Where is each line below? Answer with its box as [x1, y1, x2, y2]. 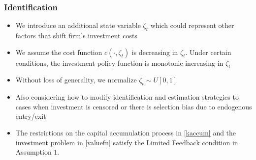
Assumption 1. [15, 147, 60, 157]
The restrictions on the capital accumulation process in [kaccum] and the [15, 127, 236, 137]
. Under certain [185, 47, 231, 57]
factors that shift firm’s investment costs [15, 30, 137, 41]
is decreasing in [131, 47, 178, 57]
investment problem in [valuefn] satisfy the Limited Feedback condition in [15, 137, 238, 147]
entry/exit [15, 111, 46, 121]
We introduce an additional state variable [15, 20, 141, 30]
